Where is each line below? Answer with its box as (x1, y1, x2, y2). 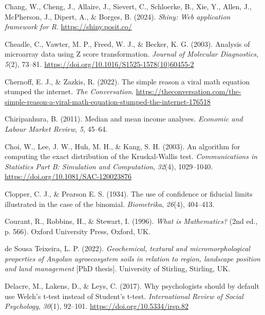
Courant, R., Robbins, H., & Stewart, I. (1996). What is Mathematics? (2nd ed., (5, 216, 258, 226)
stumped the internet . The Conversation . (5, 86, 134, 97)
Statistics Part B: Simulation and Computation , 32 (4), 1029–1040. (5, 161, 213, 171)
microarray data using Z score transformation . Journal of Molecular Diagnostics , (5, 48, 258, 59)
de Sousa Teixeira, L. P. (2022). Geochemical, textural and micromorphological (5, 243, 250, 254)
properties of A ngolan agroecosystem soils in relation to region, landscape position (5, 253, 260, 264)
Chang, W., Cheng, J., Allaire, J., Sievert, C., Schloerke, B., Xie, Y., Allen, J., (5, 1, 252, 11)
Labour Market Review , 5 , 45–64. (5, 123, 108, 134)
